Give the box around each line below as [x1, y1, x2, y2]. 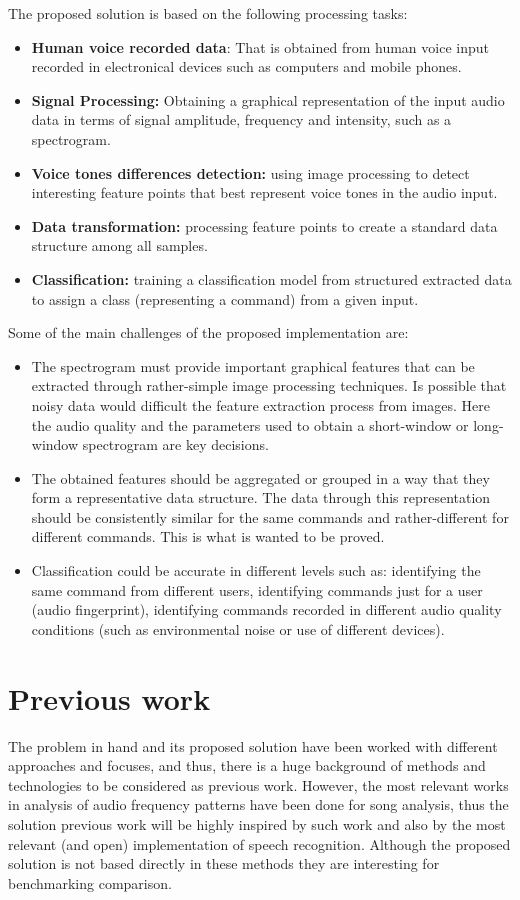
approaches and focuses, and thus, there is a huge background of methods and [8, 755, 486, 776]
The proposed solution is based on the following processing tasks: [8, 3, 408, 23]
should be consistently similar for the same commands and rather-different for [31, 506, 509, 527]
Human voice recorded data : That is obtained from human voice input [31, 36, 489, 57]
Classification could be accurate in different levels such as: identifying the [31, 560, 481, 581]
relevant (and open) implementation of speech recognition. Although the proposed [8, 833, 511, 854]
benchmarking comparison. [8, 872, 172, 893]
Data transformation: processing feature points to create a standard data [31, 215, 498, 236]
